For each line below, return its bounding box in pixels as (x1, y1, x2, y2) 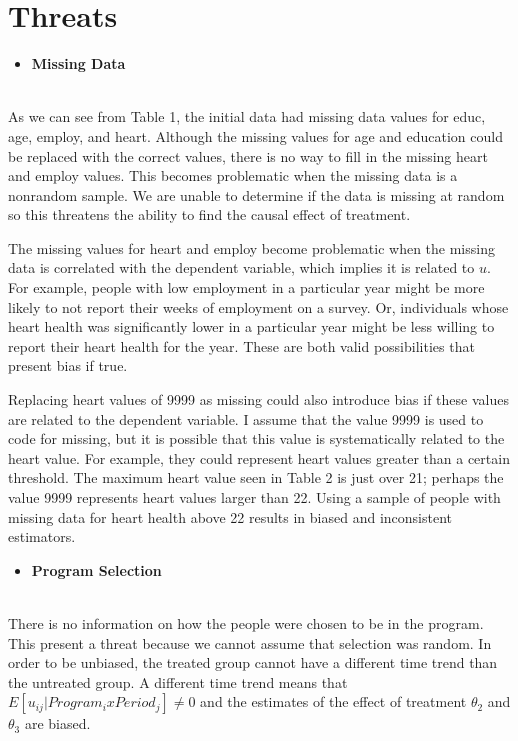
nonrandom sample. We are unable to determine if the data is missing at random (8, 184, 505, 205)
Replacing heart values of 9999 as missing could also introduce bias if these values (8, 389, 509, 410)
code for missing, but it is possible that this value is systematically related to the (8, 428, 505, 449)
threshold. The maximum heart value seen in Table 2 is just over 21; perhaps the (8, 467, 504, 488)
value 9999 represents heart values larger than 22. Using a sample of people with (8, 487, 501, 507)
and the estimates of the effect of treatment (200, 691, 467, 712)
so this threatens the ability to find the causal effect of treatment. (8, 204, 411, 225)
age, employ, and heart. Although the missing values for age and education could (8, 125, 503, 146)
